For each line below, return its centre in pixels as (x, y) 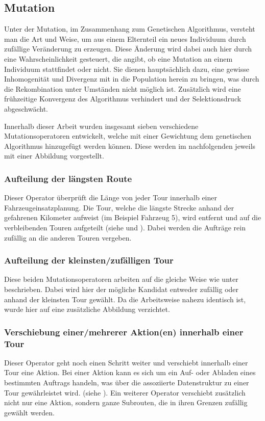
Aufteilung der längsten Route (68, 178)
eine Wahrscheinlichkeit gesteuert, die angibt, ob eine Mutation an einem (118, 58)
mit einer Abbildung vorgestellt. (54, 156)
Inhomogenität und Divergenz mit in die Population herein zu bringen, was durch (132, 79)
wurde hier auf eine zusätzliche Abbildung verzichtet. (87, 309)
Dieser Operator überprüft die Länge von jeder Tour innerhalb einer (111, 198)
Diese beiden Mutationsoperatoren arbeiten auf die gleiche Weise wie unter (121, 279)
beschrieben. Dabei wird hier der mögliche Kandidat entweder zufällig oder (122, 289)
